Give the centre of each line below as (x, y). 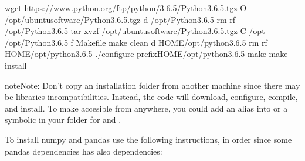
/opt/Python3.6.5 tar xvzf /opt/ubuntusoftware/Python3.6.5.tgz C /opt (135, 31)
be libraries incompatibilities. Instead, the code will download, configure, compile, (151, 97)
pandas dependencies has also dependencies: (84, 151)
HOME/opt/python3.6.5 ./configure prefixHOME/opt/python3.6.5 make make (146, 54)
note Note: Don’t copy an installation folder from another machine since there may (152, 85)
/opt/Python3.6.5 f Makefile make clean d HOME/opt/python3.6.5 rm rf (136, 42)
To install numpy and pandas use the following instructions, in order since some (148, 139)
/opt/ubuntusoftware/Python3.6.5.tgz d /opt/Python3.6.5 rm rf (120, 19)
